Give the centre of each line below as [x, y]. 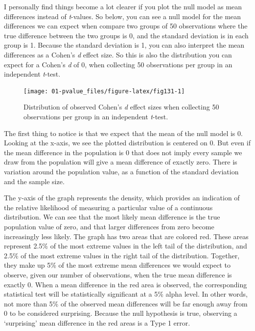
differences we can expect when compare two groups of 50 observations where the [126, 26]
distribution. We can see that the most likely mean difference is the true [112, 217]
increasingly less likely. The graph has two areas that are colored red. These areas [126, 236]
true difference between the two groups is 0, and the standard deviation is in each [126, 35]
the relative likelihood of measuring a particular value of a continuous [108, 207]
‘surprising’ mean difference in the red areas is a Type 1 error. [97, 322]
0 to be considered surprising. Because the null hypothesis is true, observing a [121, 313]
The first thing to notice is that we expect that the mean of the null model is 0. [123, 133]
